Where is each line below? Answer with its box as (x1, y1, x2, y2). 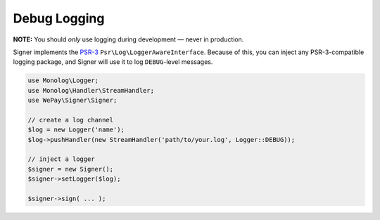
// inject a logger (27, 155, 95, 163)
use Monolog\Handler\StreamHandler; (27, 86, 155, 94)
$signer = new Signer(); (27, 165, 114, 173)
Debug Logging (13, 11, 105, 26)
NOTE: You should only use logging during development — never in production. (13, 35, 244, 44)
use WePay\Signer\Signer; (27, 96, 118, 105)
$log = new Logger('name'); (27, 126, 125, 134)
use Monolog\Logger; (27, 77, 99, 84)
